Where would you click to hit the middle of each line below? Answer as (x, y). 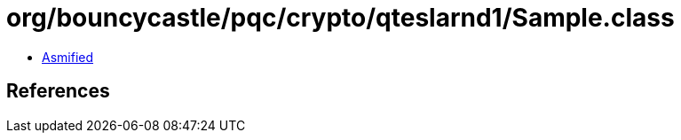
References (58, 91)
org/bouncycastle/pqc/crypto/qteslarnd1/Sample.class (340, 18)
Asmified (68, 57)
